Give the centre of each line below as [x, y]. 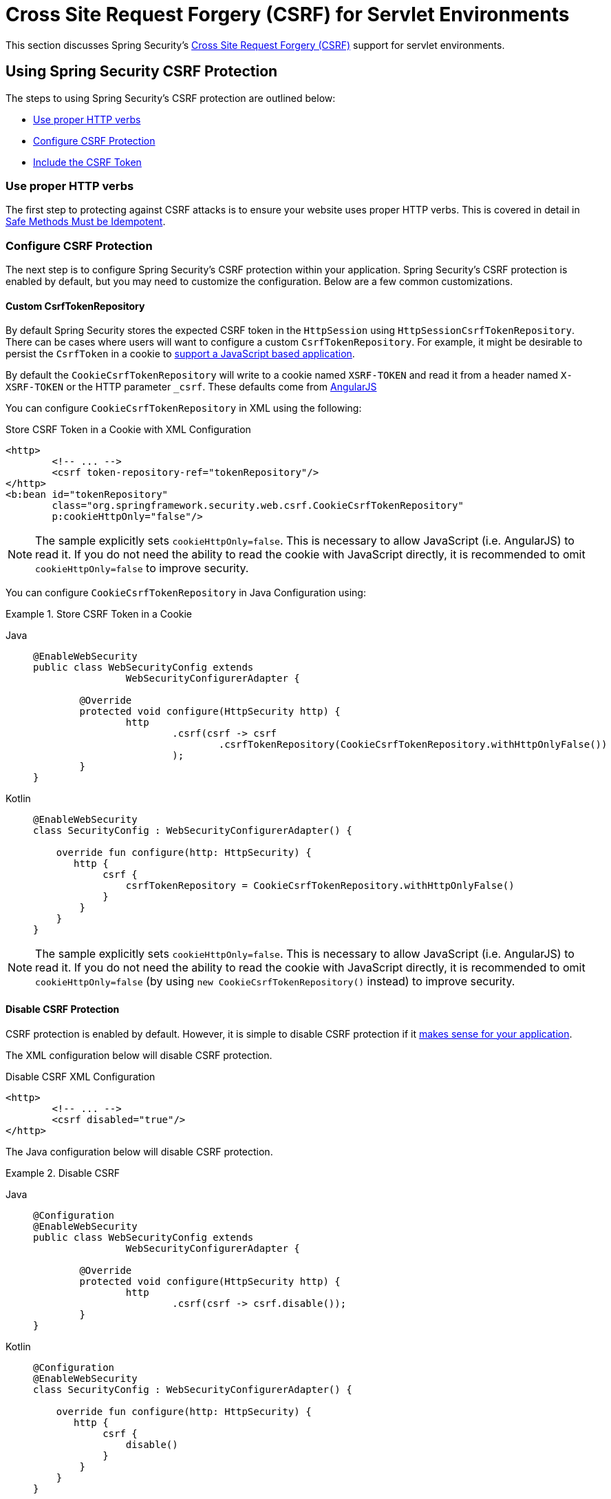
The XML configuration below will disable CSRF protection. [139, 1055]
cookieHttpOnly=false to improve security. [142, 568]
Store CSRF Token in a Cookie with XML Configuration [128, 430]
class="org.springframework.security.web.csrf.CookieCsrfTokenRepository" [258, 506]
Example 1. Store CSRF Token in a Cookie [99, 614]
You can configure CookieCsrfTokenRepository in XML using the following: [184, 408]
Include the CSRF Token [87, 162]
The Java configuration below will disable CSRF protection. [139, 1151]
